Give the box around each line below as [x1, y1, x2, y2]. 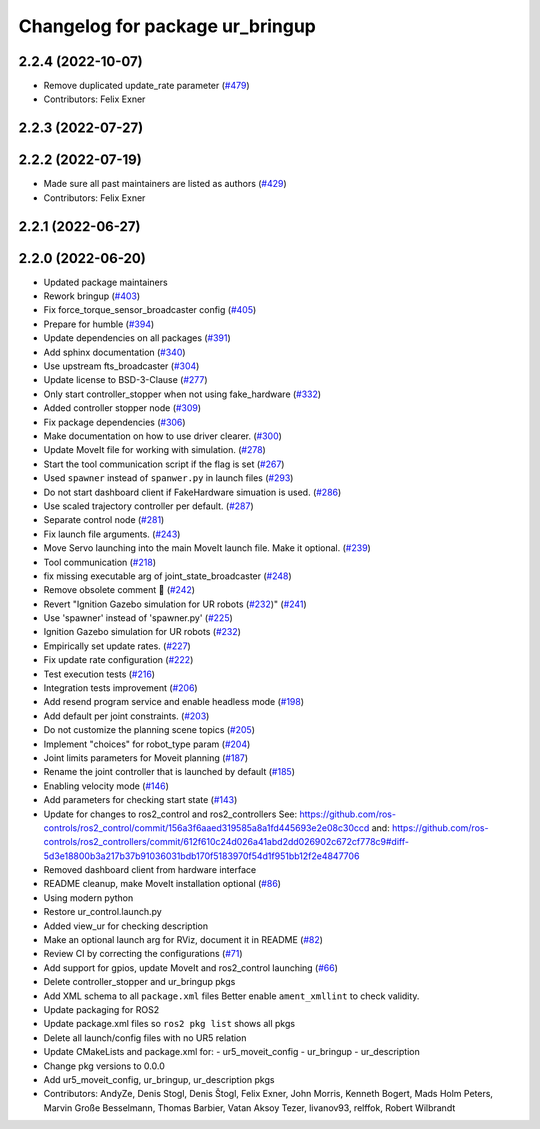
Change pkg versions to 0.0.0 [43, 1060, 165, 1072]
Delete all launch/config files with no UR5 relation [43, 1031, 247, 1044]
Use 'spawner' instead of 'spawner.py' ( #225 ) [43, 612, 234, 624]
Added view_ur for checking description [43, 920, 209, 932]
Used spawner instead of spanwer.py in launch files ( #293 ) [43, 472, 294, 484]
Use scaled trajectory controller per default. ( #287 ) [43, 500, 254, 512]
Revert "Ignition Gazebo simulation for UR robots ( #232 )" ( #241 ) [43, 598, 307, 610]
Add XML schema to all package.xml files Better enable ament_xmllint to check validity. [43, 990, 420, 1002]
